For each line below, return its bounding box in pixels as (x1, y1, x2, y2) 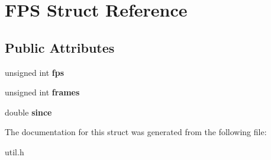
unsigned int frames (5, 86, 80, 98)
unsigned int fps (5, 66, 64, 78)
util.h (5, 145, 24, 158)
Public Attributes (5, 38, 115, 56)
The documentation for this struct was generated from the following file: (5, 126, 267, 138)
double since (5, 105, 52, 118)
